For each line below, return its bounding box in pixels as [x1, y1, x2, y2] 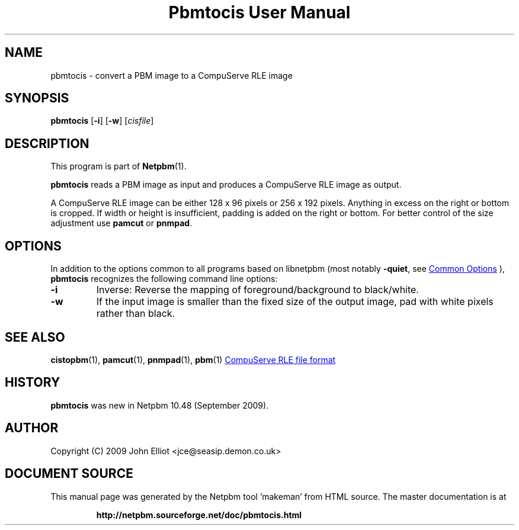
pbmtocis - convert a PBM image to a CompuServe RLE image [50, 70, 293, 81]
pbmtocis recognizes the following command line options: [50, 274, 278, 284]
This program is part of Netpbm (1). [50, 161, 187, 172]
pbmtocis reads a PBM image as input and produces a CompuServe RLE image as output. [50, 179, 402, 190]
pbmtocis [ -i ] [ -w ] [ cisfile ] [50, 115, 154, 126]
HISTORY [5, 375, 60, 390]
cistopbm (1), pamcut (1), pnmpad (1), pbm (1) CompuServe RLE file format [50, 354, 336, 365]
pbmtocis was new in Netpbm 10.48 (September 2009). [50, 400, 269, 410]
